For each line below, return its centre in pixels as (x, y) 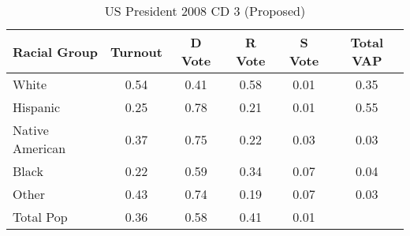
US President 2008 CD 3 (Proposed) (205, 11)
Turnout (136, 51)
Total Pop (40, 217)
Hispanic (37, 107)
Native (31, 130)
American (39, 148)
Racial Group (55, 51)
